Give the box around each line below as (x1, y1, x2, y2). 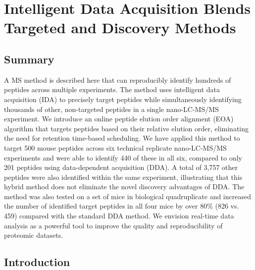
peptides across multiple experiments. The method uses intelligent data (4, 84, 220, 95)
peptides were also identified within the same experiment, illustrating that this (4, 171, 243, 182)
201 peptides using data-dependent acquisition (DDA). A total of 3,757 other (4, 162, 238, 172)
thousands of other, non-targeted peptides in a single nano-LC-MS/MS (4, 104, 219, 114)
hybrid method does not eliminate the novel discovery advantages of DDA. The (4, 181, 245, 192)
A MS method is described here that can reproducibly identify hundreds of (4, 74, 231, 85)
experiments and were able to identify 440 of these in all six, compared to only (4, 152, 242, 162)
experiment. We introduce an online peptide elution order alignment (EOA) (4, 113, 234, 124)
